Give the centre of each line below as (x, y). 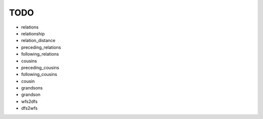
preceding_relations (41, 47)
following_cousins (39, 74)
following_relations (40, 54)
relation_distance (38, 41)
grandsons (32, 88)
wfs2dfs (29, 101)
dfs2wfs (29, 108)
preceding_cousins (40, 67)
